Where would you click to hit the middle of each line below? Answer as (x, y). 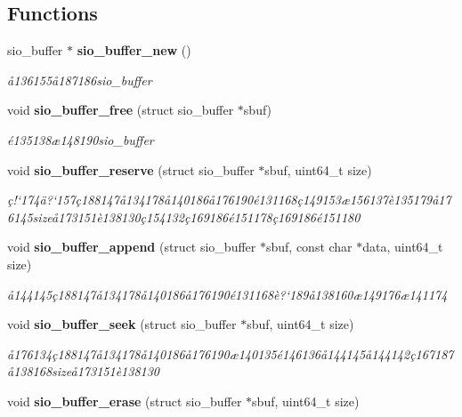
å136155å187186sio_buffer (80, 80)
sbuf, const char (309, 247)
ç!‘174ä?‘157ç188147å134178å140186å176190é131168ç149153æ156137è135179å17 (229, 200)
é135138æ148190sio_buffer (81, 139)
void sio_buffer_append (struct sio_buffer (132, 247)
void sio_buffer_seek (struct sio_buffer (122, 324)
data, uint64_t (403, 247)
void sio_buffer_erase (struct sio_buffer (125, 401)
